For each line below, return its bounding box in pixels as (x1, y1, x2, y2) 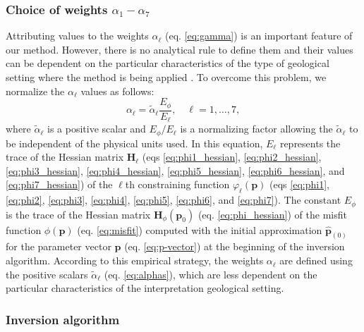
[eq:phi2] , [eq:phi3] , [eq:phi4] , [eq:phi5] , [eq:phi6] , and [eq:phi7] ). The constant (6, 192, 341, 207)
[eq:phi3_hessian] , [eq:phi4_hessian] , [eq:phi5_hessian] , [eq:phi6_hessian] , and (6, 163, 345, 178)
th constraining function (125, 177, 230, 192)
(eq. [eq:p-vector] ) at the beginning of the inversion (124, 239, 345, 254)
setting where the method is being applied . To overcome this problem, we (6, 70, 327, 84)
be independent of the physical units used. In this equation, (6, 135, 263, 150)
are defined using (279, 253, 353, 268)
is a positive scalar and (47, 121, 146, 136)
